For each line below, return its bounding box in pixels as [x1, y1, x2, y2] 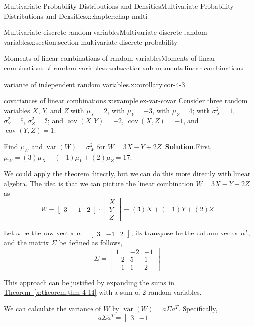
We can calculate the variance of [4, 303, 101, 314]
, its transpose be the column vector [131, 228, 239, 238]
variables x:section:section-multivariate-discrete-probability [4, 36, 178, 47]
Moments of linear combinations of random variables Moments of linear [4, 53, 216, 63]
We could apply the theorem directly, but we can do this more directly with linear [4, 168, 251, 179]
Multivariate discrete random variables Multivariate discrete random [4, 27, 207, 37]
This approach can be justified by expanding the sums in [4, 277, 175, 287]
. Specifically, [178, 303, 218, 314]
